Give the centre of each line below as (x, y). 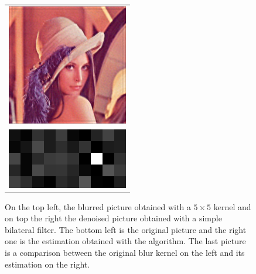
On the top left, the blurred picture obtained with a (98, 206)
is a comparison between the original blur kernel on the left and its (125, 253)
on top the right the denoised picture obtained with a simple (113, 218)
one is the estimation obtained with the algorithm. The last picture (125, 241)
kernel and (232, 206)
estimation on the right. (47, 264)
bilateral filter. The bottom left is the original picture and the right (126, 229)
